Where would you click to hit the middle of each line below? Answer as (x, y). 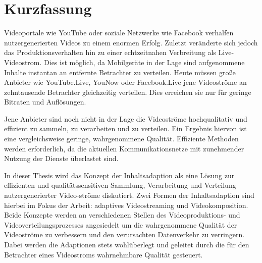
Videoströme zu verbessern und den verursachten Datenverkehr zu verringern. (124, 234)
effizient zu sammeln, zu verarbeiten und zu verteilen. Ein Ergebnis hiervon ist (125, 128)
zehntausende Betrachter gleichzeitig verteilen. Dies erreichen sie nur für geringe (128, 92)
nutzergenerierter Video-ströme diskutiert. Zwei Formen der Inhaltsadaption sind (129, 195)
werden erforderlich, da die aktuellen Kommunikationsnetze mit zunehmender (124, 148)
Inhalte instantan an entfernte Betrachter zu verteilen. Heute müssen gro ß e (120, 72)
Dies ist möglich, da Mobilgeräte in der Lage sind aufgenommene (144, 62)
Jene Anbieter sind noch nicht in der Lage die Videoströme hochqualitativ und (126, 118)
